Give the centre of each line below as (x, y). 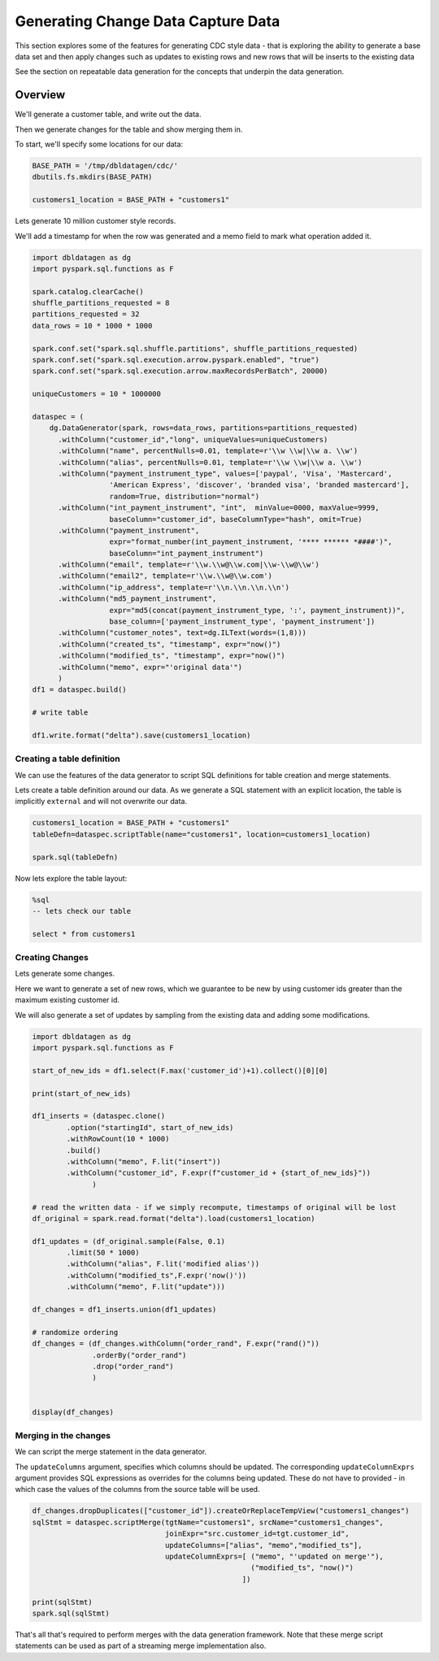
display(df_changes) (73, 1412)
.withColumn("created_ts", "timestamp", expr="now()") (170, 644)
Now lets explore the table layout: (71, 878)
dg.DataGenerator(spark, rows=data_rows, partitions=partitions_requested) (204, 428)
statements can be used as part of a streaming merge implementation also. (141, 1646)
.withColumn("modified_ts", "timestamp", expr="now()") (172, 656)
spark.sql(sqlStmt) (71, 1613)
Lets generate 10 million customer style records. (96, 221)
